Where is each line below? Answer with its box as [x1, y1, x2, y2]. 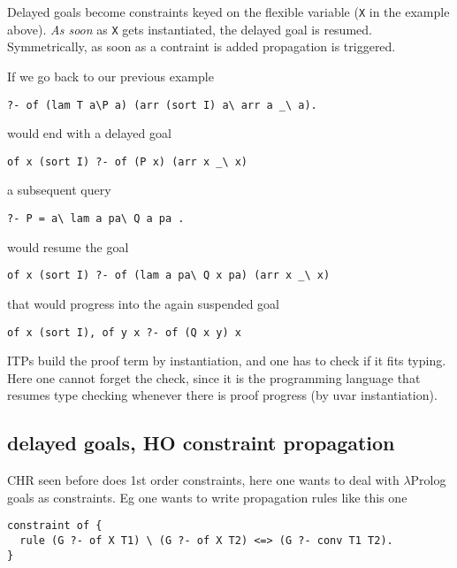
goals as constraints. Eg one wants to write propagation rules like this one [7, 487, 407, 506]
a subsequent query [7, 180, 111, 199]
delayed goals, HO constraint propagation [7, 429, 395, 457]
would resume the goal [7, 237, 129, 256]
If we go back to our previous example [7, 66, 214, 85]
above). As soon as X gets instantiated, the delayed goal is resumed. [7, 19, 372, 38]
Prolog [410, 471, 446, 489]
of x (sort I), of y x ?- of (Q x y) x [7, 326, 241, 339]
